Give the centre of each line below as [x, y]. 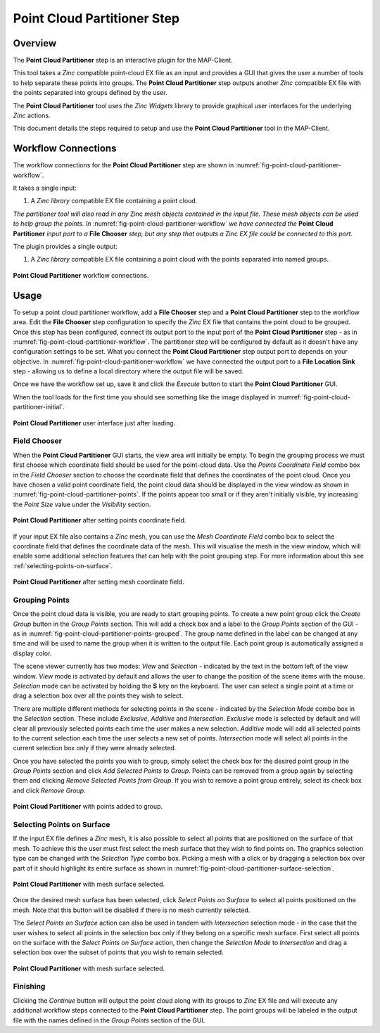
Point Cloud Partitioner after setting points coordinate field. [100, 520]
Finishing [29, 987]
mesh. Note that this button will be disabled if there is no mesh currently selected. [132, 910]
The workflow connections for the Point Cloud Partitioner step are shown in [123, 165]
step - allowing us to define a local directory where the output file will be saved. [128, 371]
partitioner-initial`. [39, 407]
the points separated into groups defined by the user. [90, 93]
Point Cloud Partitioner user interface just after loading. [94, 423]
